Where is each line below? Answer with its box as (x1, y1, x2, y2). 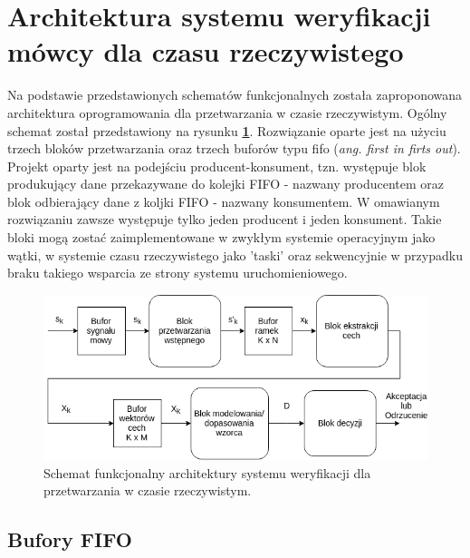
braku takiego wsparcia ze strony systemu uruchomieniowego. (7, 263, 348, 282)
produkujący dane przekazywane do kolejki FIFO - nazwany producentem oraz (7, 174, 445, 193)
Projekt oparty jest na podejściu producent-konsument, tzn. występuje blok (7, 156, 427, 175)
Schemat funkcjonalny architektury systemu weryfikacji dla (43, 463, 371, 482)
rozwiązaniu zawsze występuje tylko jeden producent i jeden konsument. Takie (7, 210, 442, 229)
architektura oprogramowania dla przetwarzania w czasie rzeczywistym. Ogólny (7, 103, 447, 122)
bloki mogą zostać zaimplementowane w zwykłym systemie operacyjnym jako (7, 228, 436, 247)
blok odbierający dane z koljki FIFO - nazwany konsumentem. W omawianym (7, 191, 440, 210)
